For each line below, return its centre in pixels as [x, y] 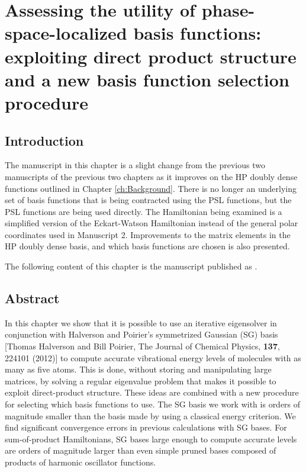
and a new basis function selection [147, 79]
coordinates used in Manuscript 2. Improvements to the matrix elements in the [148, 234]
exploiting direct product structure [151, 56]
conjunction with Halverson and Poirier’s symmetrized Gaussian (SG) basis [141, 334]
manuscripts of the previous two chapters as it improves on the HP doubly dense [151, 176]
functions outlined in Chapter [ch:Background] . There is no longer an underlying [151, 188]
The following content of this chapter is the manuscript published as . [131, 266]
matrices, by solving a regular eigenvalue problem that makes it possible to [141, 381]
